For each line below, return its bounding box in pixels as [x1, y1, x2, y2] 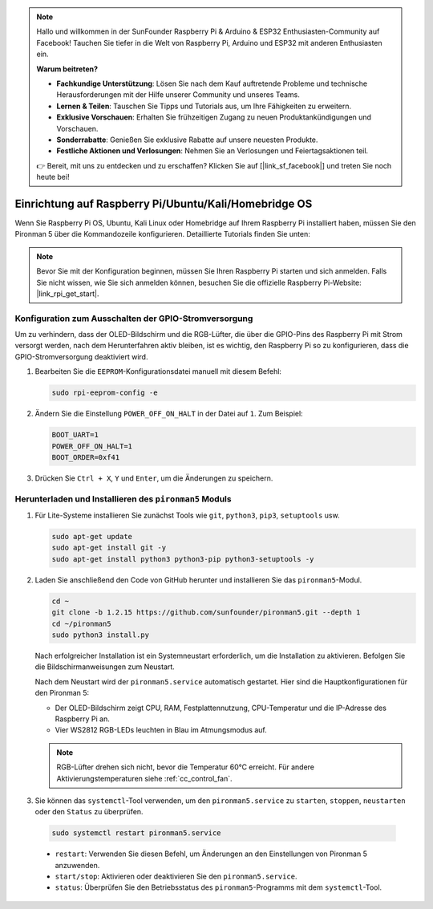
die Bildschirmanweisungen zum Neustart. [34, 662, 176, 672]
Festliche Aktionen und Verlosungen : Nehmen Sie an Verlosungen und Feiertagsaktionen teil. [56, 146, 369, 156]
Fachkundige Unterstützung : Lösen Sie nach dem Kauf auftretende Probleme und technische [56, 79, 368, 88]
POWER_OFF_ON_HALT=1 [51, 441, 132, 451]
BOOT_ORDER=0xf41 [51, 452, 120, 461]
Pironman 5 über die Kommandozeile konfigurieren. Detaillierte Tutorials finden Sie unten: [14, 229, 310, 239]
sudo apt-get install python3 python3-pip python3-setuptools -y [51, 554, 314, 563]
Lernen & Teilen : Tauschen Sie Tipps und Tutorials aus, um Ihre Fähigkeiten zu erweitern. [56, 101, 352, 111]
